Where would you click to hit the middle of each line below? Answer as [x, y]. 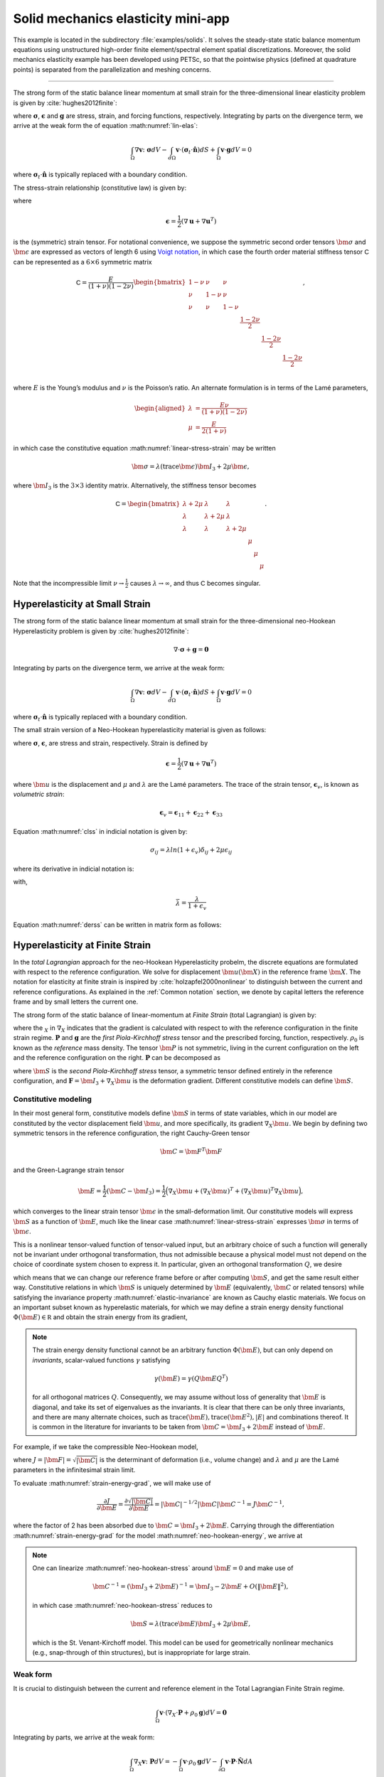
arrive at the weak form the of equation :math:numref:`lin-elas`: [106, 126]
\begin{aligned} [160, 408]
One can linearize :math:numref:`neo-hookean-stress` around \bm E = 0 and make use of [163, 1568]
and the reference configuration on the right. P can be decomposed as [117, 1058]
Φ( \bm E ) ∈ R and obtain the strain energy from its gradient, [100, 1317]
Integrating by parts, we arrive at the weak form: [84, 1737]
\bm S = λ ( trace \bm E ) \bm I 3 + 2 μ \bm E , [191, 1625]
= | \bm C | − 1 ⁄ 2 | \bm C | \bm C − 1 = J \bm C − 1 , [219, 1503]
